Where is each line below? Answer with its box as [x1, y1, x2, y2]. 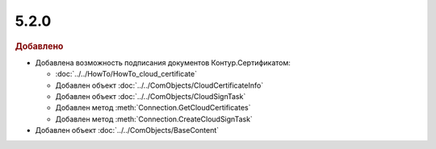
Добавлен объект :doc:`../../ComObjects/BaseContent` [35, 126, 220, 135]
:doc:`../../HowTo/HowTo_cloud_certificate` [55, 69, 198, 79]
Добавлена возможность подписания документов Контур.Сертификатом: [35, 57, 291, 68]
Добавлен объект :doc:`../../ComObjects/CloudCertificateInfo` [55, 81, 264, 90]
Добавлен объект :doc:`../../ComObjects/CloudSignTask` [55, 91, 246, 101]
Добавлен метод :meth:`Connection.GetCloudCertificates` [55, 103, 251, 113]
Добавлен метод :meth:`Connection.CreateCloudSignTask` [55, 114, 254, 124]
